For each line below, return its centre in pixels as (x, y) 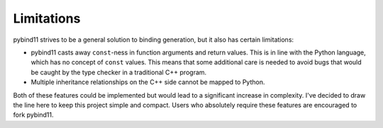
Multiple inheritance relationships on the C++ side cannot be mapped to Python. (148, 82)
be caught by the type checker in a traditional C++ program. (119, 72)
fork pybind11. (33, 115)
